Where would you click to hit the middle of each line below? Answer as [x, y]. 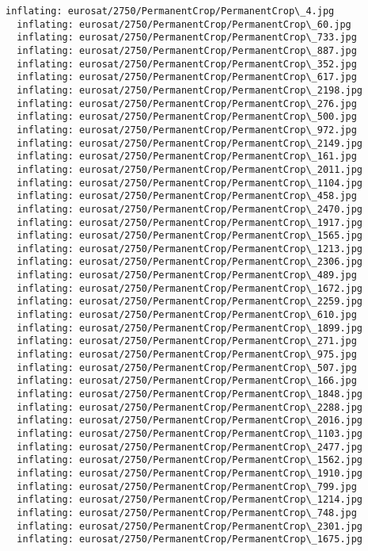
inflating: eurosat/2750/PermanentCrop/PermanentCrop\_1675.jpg [190, 540]
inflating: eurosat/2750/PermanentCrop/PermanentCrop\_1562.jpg [190, 460]
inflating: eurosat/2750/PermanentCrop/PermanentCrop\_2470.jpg [190, 209]
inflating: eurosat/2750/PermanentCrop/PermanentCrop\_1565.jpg [190, 236]
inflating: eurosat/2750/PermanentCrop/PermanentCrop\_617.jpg [187, 77]
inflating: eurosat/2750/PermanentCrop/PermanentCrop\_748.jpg [187, 513]
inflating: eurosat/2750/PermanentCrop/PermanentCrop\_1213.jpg [190, 249]
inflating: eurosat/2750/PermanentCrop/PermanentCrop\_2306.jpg [190, 262]
